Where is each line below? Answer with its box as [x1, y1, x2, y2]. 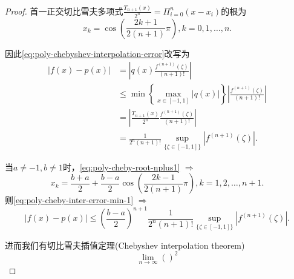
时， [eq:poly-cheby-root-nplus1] [62, 160, 180, 173]
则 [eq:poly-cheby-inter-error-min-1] [5, 193, 134, 206]
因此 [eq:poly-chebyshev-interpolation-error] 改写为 [5, 47, 190, 59]
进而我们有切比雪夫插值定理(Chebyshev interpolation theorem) [5, 238, 245, 251]
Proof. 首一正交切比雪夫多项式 [5, 4, 123, 17]
